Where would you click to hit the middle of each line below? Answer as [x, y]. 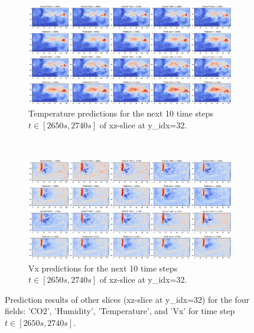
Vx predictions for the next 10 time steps [103, 268]
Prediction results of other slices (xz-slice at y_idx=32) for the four [127, 299]
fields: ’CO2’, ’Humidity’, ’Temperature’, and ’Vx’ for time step [120, 311]
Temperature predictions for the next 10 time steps [121, 113]
